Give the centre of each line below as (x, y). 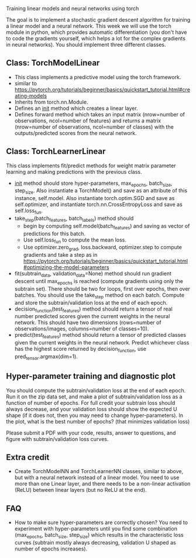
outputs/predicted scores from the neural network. (75, 133)
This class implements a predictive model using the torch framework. (98, 77)
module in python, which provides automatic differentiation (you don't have (97, 32)
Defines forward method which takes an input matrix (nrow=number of (100, 114)
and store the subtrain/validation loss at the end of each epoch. (91, 302)
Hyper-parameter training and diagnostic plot (91, 376)
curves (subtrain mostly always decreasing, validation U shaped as (95, 543)
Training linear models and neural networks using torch (73, 8)
